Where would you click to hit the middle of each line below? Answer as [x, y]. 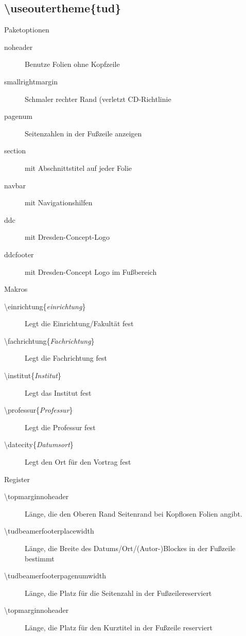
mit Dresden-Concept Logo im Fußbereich [91, 271]
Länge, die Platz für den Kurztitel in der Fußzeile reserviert [119, 627]
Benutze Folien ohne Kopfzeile [72, 64]
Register [17, 479]
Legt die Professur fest [60, 427]
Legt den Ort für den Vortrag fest [78, 462]
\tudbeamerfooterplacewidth [49, 531]
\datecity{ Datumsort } [39, 444]
